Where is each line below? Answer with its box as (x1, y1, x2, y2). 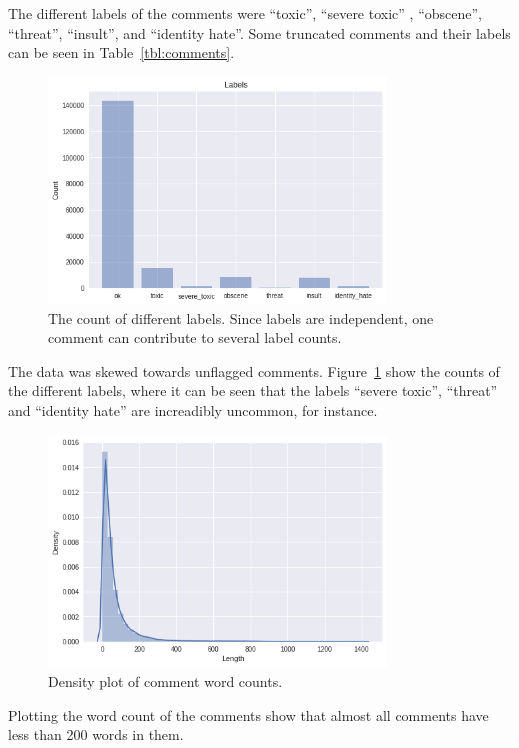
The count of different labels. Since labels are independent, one (48, 307, 434, 328)
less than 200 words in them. (8, 724, 184, 745)
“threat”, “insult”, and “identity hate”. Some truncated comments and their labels (8, 22, 511, 43)
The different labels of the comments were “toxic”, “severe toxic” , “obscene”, (8, 3, 482, 23)
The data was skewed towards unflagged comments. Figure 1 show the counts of (8, 360, 500, 381)
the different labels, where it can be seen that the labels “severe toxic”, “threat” (8, 380, 498, 401)
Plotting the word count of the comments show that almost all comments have (8, 704, 489, 725)
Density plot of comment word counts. (48, 670, 283, 691)
